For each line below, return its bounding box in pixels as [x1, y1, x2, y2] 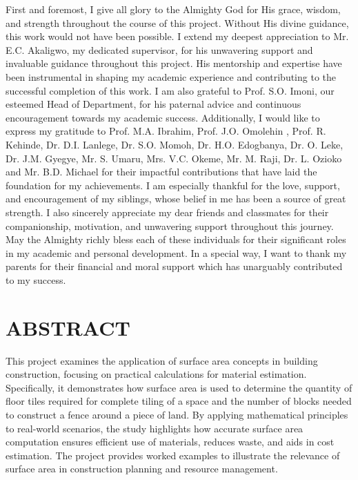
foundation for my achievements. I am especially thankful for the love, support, [6, 177, 340, 192]
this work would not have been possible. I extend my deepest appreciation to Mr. [6, 29, 349, 44]
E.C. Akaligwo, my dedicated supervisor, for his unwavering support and [6, 42, 313, 57]
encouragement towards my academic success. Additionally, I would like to [6, 110, 320, 124]
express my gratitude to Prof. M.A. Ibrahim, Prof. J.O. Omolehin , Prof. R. [6, 124, 326, 138]
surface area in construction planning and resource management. [6, 461, 278, 476]
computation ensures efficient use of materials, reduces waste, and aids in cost [6, 434, 335, 449]
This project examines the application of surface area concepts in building [6, 353, 318, 367]
